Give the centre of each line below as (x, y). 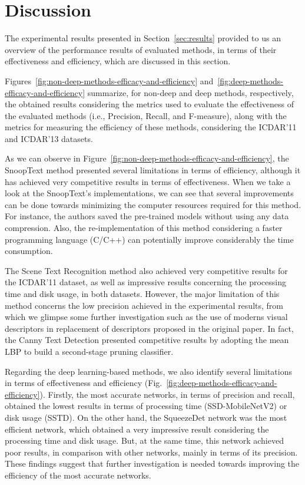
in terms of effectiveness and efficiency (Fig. (84, 383)
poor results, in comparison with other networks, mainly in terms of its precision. (151, 452)
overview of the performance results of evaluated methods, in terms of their (141, 49)
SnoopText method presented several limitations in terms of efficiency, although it (153, 170)
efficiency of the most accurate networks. (78, 475)
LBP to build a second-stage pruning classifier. (89, 351)
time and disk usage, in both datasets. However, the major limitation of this (142, 293)
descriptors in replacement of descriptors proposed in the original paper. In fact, (149, 328)
